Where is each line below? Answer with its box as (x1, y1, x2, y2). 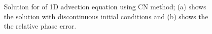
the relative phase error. (4, 21, 76, 31)
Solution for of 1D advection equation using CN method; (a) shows (4, 1, 206, 11)
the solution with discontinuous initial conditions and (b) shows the (4, 11, 208, 21)
